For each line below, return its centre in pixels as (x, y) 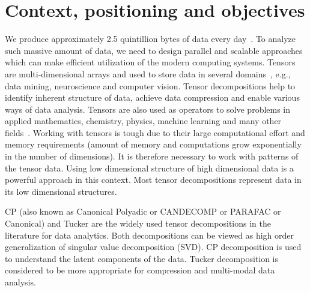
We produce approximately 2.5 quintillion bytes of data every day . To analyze (150, 39)
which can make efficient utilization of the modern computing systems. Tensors (150, 62)
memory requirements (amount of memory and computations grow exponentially (153, 144)
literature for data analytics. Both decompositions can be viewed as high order (149, 235)
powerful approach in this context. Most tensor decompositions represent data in (153, 180)
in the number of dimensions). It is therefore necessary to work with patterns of (152, 156)
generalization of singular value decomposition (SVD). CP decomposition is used (153, 247)
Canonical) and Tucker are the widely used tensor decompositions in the (138, 223)
